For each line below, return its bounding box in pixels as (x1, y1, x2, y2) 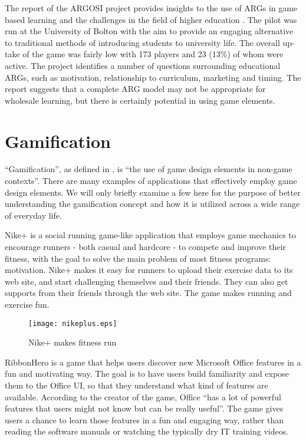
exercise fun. (5, 298, 50, 310)
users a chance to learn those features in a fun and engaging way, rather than (5, 413, 284, 426)
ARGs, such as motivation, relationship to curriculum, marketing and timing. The (5, 71, 301, 83)
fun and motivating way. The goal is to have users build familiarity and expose (5, 367, 289, 380)
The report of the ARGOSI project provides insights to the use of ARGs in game (5, 2, 298, 14)
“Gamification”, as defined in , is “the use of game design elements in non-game (5, 163, 292, 175)
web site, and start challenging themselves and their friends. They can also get (5, 275, 288, 287)
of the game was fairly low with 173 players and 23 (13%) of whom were (22, 48, 284, 60)
